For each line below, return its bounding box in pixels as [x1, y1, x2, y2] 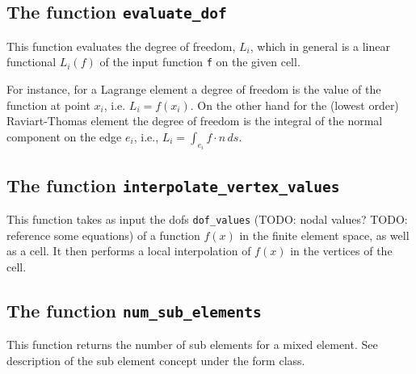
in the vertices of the [290, 242, 393, 259]
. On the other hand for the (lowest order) [190, 96, 399, 113]
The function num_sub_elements [6, 297, 262, 322]
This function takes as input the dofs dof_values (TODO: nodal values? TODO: [6, 211, 408, 228]
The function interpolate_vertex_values [6, 172, 340, 197]
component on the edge [6, 128, 122, 145]
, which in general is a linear [250, 37, 390, 54]
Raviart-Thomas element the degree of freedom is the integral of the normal [6, 112, 383, 129]
